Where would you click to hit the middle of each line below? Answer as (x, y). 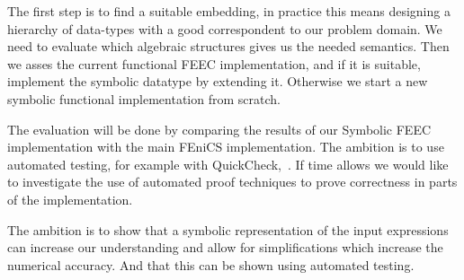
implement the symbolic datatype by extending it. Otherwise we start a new (218, 81)
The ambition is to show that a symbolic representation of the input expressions (228, 229)
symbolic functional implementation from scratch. (144, 98)
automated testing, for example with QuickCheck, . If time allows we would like (228, 164)
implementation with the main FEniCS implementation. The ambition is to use (226, 147)
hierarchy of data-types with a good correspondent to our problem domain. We (225, 28)
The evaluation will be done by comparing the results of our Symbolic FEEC (219, 129)
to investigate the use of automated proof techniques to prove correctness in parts (232, 182)
